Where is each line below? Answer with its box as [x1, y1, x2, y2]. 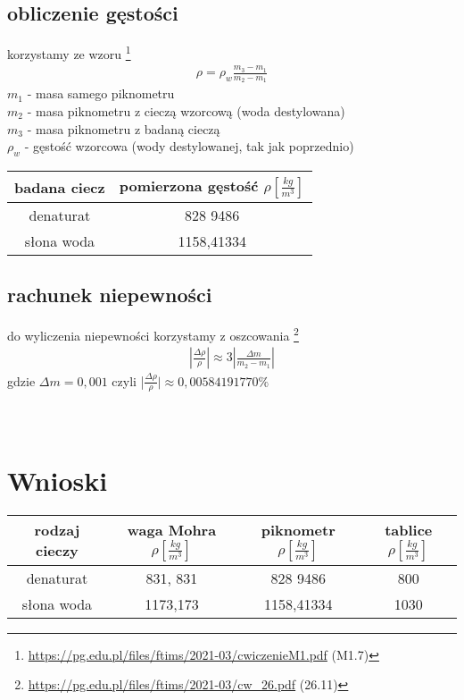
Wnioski [7, 461, 108, 498]
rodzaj [34, 519, 80, 541]
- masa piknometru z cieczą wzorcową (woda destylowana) [27, 102, 345, 121]
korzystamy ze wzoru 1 [7, 42, 131, 63]
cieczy [36, 540, 79, 561]
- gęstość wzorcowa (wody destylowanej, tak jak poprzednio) [24, 137, 354, 156]
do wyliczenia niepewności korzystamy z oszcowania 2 [7, 324, 299, 344]
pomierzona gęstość [119, 175, 259, 197]
